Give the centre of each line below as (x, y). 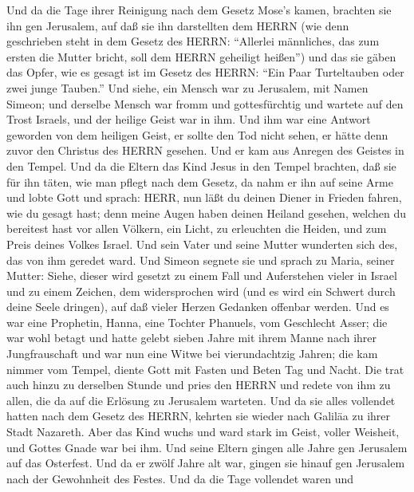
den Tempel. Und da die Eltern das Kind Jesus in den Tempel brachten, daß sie (201, 165)
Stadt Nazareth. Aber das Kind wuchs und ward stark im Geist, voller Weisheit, (203, 432)
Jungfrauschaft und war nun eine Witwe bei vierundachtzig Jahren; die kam (192, 354)
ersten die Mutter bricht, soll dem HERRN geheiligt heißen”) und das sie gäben (201, 56)
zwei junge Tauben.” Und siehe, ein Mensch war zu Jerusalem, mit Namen (187, 87)
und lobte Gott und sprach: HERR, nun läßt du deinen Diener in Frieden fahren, (204, 197)
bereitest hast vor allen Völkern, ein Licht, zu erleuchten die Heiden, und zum (197, 228)
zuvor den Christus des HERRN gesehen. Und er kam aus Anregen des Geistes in (205, 150)
